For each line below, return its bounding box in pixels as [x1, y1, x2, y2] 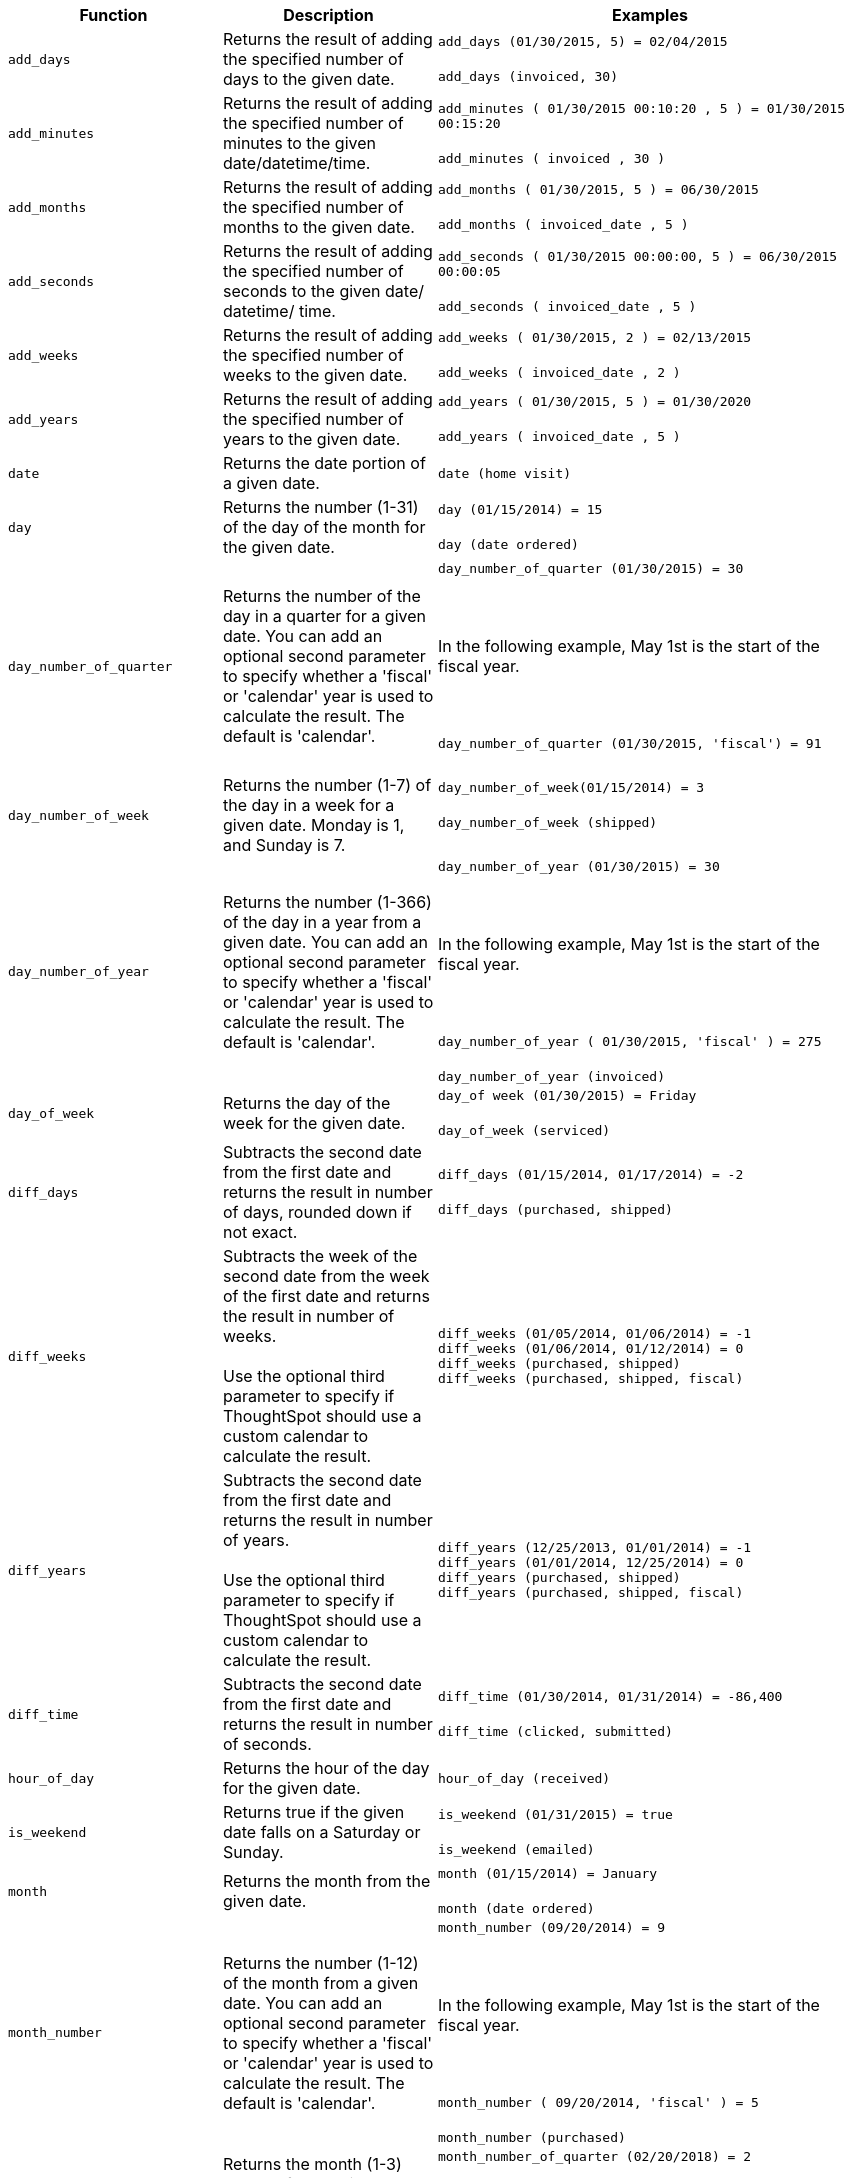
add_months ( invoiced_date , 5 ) [438, 217, 689, 232]
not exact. [223, 1222, 298, 1242]
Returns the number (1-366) [223, 891, 432, 912]
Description [283, 5, 374, 25]
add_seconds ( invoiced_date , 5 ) [438, 298, 697, 314]
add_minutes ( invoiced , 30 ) [438, 150, 665, 166]
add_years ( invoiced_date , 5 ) [438, 429, 681, 444]
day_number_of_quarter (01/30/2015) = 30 [438, 561, 744, 576]
